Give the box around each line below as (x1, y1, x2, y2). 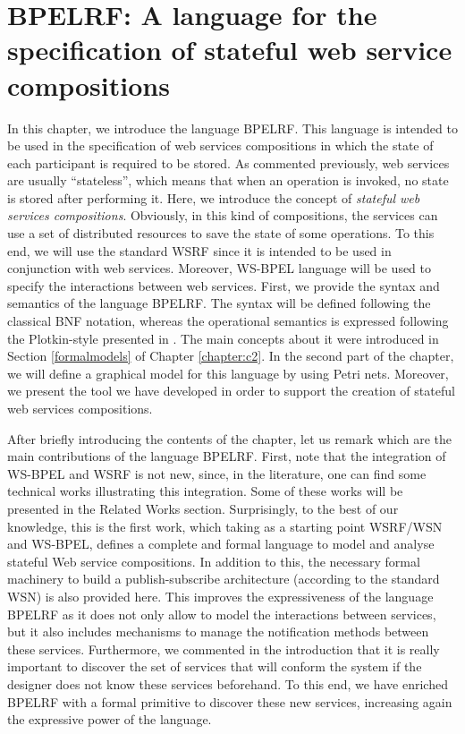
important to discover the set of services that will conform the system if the (7, 657, 422, 676)
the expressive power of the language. (7, 710, 212, 729)
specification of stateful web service (7, 31, 452, 68)
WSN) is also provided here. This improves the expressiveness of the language (7, 586, 434, 605)
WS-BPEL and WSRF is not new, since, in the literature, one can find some (7, 464, 427, 482)
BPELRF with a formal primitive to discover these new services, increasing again (7, 692, 452, 711)
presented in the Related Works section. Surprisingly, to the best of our (7, 499, 399, 517)
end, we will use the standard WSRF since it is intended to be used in (7, 241, 392, 260)
